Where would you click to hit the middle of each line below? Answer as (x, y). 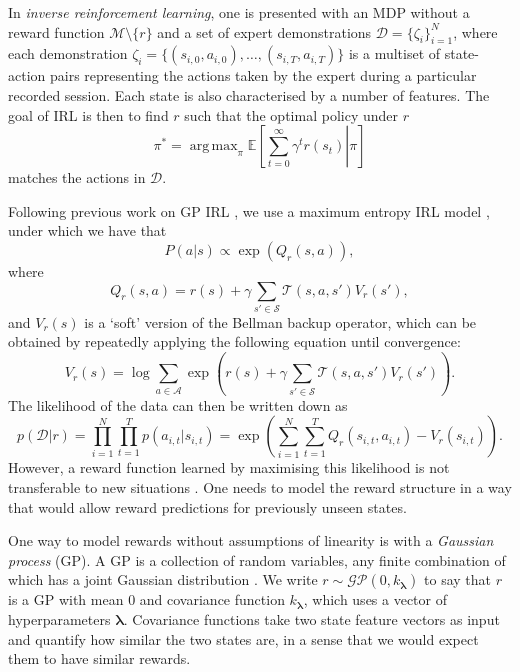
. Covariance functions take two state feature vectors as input (311, 618)
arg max (213, 146)
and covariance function (212, 599)
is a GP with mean (66, 599)
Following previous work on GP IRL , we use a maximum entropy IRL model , (249, 210)
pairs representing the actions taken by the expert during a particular (263, 75)
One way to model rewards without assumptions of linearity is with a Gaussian (251, 540)
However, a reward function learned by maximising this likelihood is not (229, 467)
